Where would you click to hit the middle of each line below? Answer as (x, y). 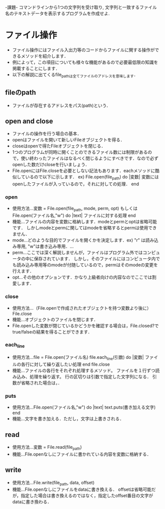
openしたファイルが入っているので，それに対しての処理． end (76, 184)
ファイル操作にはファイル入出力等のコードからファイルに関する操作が (83, 50)
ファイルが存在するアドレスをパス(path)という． (61, 105)
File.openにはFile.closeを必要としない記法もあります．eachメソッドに (83, 171)
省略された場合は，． (42, 382)
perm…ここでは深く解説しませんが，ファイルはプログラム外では (77, 253)
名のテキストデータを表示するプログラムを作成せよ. (57, 13)
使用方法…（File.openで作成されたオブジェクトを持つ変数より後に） (82, 308)
